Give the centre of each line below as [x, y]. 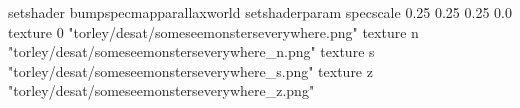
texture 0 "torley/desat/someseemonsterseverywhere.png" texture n [213, 31]
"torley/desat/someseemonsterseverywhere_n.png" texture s [191, 51]
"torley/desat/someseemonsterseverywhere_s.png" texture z [190, 70]
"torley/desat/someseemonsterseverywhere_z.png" [161, 90]
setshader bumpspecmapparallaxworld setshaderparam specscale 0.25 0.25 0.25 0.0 [260, 12]
